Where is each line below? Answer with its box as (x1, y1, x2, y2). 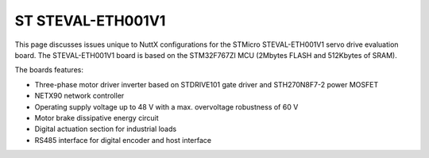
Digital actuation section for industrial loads (34, 124, 177, 134)
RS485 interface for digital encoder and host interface (34, 135, 212, 145)
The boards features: (14, 65, 83, 75)
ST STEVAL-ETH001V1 (14, 12, 166, 29)
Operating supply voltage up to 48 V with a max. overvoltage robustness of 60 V (34, 102, 299, 111)
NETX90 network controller (34, 91, 125, 101)
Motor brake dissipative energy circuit (34, 113, 159, 122)
